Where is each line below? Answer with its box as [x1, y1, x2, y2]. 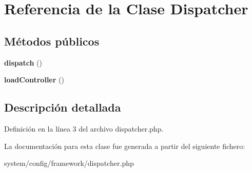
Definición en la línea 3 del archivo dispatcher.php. [4, 123, 164, 134]
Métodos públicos [4, 33, 100, 49]
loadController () [4, 74, 64, 85]
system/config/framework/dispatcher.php [4, 158, 134, 168]
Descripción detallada [4, 99, 121, 115]
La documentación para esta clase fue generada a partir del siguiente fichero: [4, 140, 245, 151]
